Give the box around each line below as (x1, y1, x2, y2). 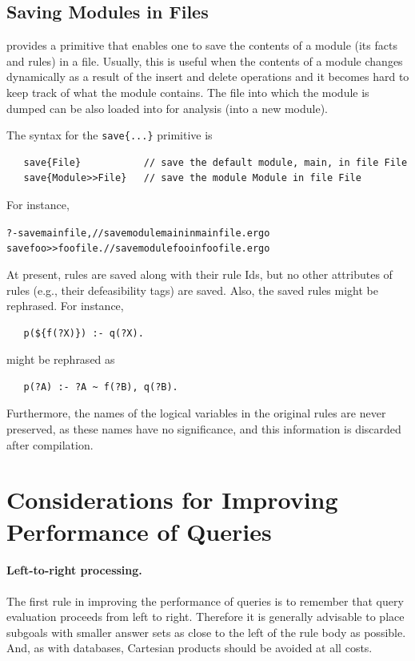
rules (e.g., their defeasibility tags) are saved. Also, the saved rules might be (6, 281, 378, 298)
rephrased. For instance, (6, 297, 124, 314)
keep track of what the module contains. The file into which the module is (6, 83, 369, 100)
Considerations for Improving (6, 483, 338, 516)
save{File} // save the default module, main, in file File (23, 156, 408, 168)
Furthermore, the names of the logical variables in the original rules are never (6, 405, 386, 421)
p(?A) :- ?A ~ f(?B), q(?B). (23, 381, 178, 393)
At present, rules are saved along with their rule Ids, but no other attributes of (6, 265, 393, 282)
